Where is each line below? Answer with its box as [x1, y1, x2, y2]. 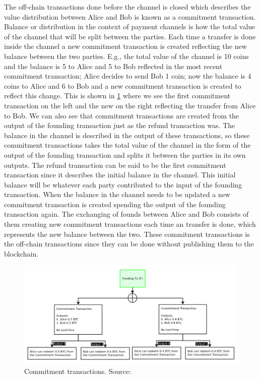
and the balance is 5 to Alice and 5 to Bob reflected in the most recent [4, 60, 223, 71]
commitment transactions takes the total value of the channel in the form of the [4, 140, 251, 150]
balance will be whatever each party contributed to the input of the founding [4, 179, 242, 190]
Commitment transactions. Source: [24, 365, 132, 376]
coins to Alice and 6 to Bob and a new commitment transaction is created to [4, 80, 241, 91]
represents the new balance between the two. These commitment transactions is [4, 228, 250, 239]
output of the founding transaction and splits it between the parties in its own [4, 149, 246, 160]
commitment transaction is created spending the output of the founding [4, 199, 226, 209]
